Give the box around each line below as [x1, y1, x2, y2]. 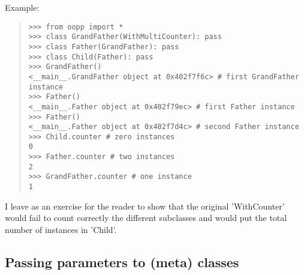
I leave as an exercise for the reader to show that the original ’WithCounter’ [5, 199, 285, 212]
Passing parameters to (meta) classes [5, 252, 239, 271]
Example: [5, 1, 40, 13]
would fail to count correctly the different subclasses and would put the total [5, 211, 287, 224]
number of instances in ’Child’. [5, 223, 117, 235]
